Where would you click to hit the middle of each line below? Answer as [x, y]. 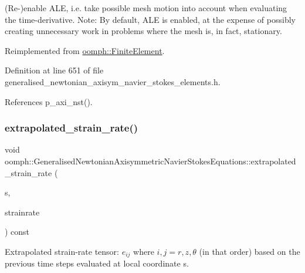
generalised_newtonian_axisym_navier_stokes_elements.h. [113, 81]
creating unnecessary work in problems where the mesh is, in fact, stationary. [143, 31]
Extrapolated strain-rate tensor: [62, 251]
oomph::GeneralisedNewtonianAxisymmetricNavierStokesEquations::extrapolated [150, 161]
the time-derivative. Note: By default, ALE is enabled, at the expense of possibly [150, 19]
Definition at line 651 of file [54, 70]
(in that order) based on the [250, 251]
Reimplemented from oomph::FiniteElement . [85, 50]
